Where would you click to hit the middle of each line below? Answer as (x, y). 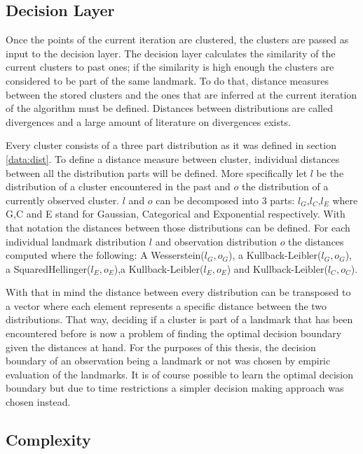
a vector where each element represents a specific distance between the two (166, 305)
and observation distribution (216, 241)
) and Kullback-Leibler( (277, 268)
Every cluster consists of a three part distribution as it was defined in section (171, 145)
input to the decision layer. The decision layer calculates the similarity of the (171, 53)
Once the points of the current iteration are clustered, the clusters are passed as (177, 40)
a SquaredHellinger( (48, 268)
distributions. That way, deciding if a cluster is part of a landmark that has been (179, 319)
